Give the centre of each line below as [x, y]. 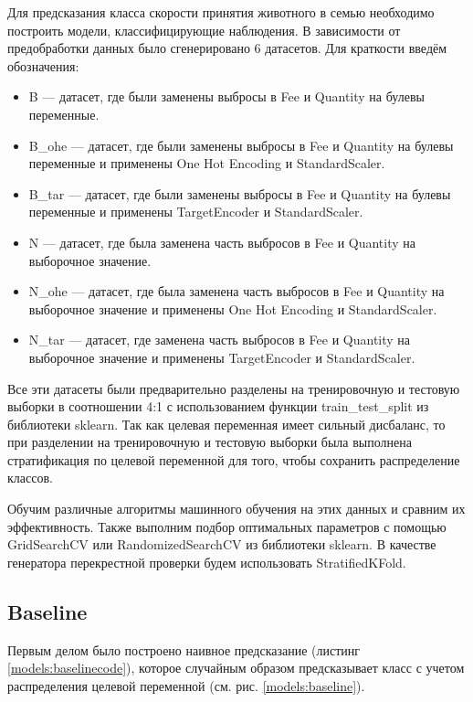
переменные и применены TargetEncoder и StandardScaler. [196, 212]
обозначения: [43, 65]
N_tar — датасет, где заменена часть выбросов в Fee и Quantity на [220, 340]
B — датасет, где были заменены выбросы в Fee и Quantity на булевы [226, 96]
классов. [30, 478]
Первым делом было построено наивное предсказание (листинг [184, 649]
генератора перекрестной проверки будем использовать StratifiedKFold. [207, 562]
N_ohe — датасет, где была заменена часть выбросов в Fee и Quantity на [236, 291]
